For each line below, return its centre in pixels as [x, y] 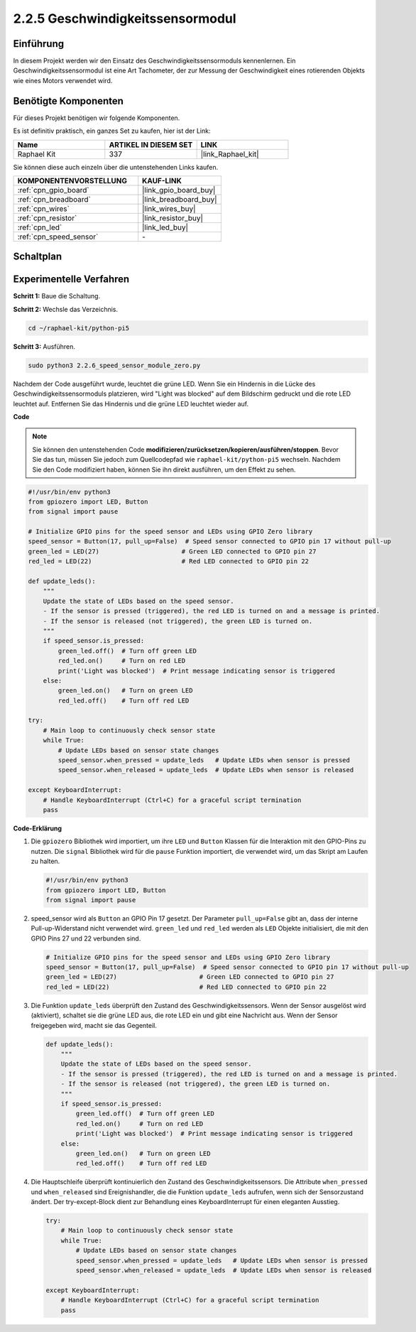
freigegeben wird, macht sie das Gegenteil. [94, 1025]
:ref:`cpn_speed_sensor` [58, 237]
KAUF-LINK [162, 180]
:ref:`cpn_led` [40, 227]
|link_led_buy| [165, 227]
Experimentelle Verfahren [71, 280]
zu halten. [45, 861]
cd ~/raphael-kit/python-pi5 [79, 328]
